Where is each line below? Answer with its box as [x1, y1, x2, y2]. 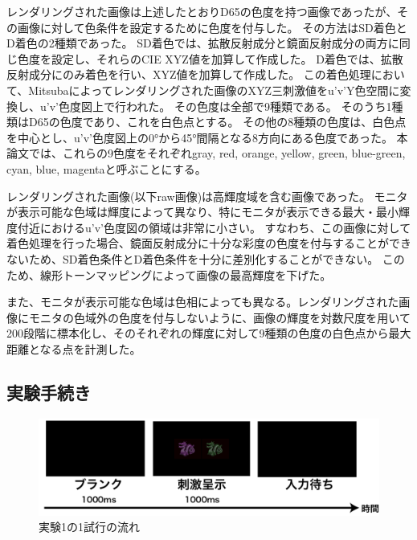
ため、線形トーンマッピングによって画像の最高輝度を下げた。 [6, 266, 332, 283]
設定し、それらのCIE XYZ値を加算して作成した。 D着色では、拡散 [51, 50, 403, 67]
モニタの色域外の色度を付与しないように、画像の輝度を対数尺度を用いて [28, 309, 411, 325]
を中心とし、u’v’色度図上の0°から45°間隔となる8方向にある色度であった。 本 [6, 129, 408, 145]
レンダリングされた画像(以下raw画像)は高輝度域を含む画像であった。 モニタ [6, 187, 408, 204]
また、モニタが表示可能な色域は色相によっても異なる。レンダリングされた [6, 293, 399, 310]
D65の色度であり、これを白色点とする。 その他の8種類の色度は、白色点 [28, 113, 407, 130]
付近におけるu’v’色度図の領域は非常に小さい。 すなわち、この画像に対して [17, 219, 411, 235]
